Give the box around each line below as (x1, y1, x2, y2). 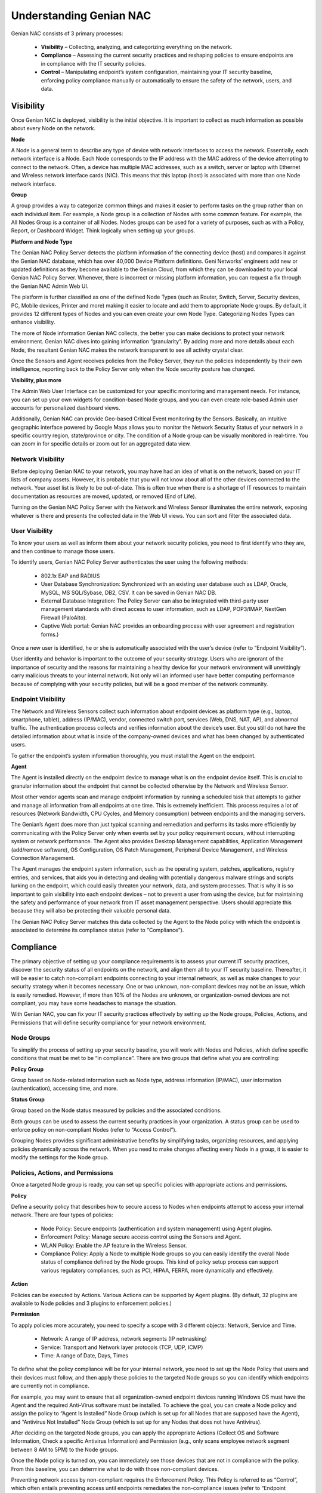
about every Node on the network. (11, 125, 95, 132)
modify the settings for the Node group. (11, 1154, 109, 1161)
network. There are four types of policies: (11, 1211, 113, 1218)
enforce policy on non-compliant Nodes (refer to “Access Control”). (11, 1126, 177, 1133)
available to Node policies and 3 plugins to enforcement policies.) (11, 1300, 172, 1307)
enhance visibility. (11, 318, 55, 325)
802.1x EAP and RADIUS (41, 572, 100, 579)
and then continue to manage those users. (11, 548, 116, 555)
